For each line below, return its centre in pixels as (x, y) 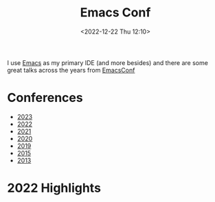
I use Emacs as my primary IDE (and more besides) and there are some (107, 62)
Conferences (45, 98)
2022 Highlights (54, 188)
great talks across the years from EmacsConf (71, 70)
